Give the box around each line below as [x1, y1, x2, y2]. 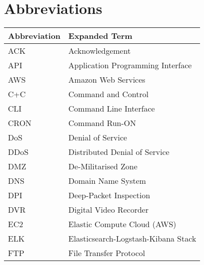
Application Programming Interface [68, 59, 192, 71]
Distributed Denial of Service [68, 146, 170, 158]
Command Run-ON [68, 117, 136, 129]
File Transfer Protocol [68, 247, 145, 259]
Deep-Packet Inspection [68, 189, 150, 201]
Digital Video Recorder [68, 204, 149, 216]
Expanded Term [68, 30, 133, 42]
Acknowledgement [68, 45, 131, 57]
